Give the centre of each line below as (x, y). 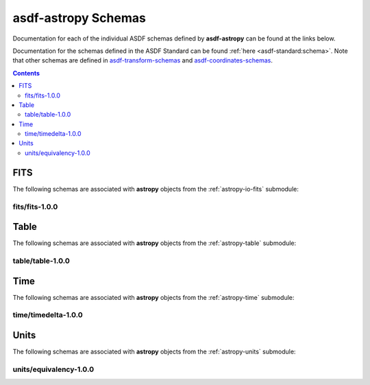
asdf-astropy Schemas (79, 18)
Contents (26, 73)
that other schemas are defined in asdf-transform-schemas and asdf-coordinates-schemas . (143, 60)
